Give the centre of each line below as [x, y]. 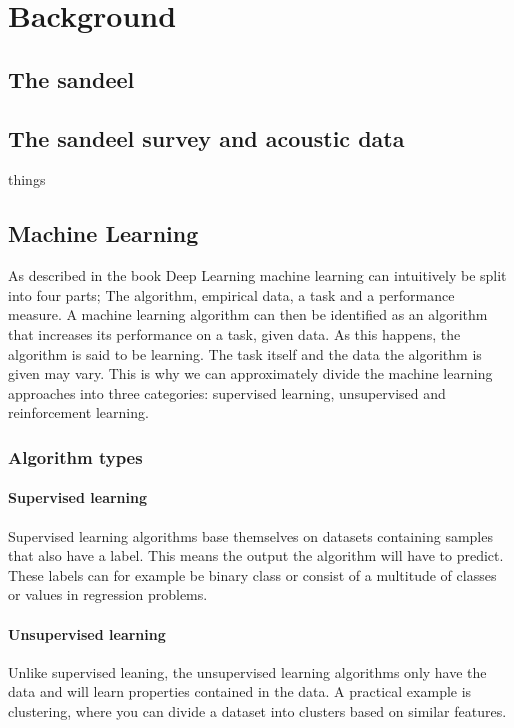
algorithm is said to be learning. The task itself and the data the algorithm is [245, 353]
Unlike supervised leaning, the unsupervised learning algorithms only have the [247, 671]
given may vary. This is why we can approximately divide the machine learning [250, 373]
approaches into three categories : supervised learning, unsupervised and [227, 392]
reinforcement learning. [78, 412]
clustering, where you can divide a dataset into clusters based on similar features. [257, 710]
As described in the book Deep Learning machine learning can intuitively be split [257, 275]
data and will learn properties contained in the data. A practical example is [240, 691]
